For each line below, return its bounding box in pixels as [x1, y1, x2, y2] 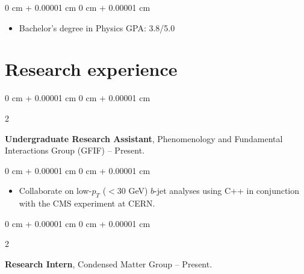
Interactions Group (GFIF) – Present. [5, 144, 145, 157]
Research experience [5, 57, 178, 81]
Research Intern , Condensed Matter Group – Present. [5, 257, 212, 270]
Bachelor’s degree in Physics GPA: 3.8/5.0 [19, 21, 175, 34]
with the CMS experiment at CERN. [19, 197, 155, 210]
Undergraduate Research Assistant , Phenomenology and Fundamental [5, 132, 283, 145]
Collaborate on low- [19, 184, 92, 197]
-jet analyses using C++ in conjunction [154, 184, 300, 197]
